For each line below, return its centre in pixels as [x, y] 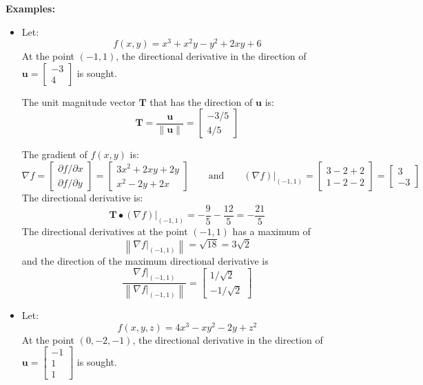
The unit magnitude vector [79, 101]
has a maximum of [271, 231]
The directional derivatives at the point [105, 231]
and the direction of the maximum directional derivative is [145, 260]
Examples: [30, 8]
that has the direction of [201, 101]
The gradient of [54, 154]
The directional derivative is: [82, 198]
